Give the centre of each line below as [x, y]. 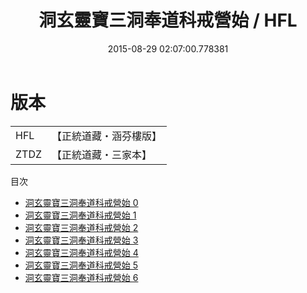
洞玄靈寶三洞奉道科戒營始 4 [81, 252]
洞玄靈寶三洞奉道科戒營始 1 [80, 215]
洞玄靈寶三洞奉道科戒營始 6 [81, 277]
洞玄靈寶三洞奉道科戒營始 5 [81, 265]
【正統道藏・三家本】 [102, 154]
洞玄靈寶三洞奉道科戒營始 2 [81, 227]
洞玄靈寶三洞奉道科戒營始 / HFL [168, 20]
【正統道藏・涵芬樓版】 [107, 136]
